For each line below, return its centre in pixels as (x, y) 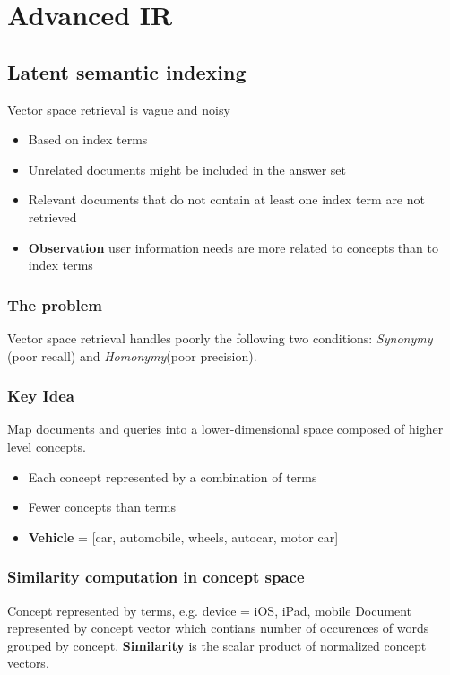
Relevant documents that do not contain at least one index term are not (226, 199)
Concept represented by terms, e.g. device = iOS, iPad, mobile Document (209, 610)
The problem (55, 304)
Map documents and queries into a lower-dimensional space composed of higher (225, 429)
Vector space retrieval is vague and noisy (119, 109)
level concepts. (47, 446)
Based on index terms (88, 139)
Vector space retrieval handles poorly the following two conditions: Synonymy (220, 337)
